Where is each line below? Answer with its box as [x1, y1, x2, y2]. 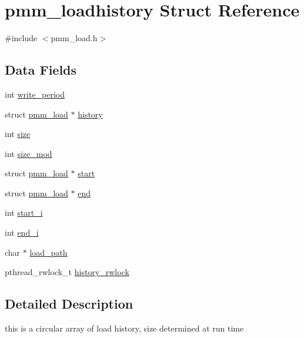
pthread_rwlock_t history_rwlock [5, 266, 129, 278]
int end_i [5, 226, 39, 239]
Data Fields [5, 61, 77, 79]
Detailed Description [5, 295, 133, 313]
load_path [29, 246, 68, 258]
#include [5, 32, 38, 44]
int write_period [5, 88, 65, 100]
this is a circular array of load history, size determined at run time [5, 322, 244, 334]
